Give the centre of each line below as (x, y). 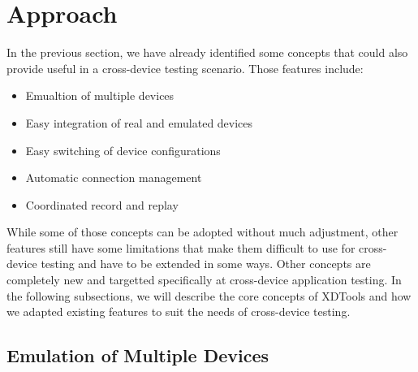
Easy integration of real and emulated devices (139, 122)
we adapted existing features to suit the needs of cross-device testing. (179, 311)
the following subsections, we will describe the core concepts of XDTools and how (209, 295)
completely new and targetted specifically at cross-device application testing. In (204, 280)
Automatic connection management (114, 177)
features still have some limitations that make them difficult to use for (181, 247)
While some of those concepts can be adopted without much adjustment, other (203, 232)
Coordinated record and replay (102, 204)
